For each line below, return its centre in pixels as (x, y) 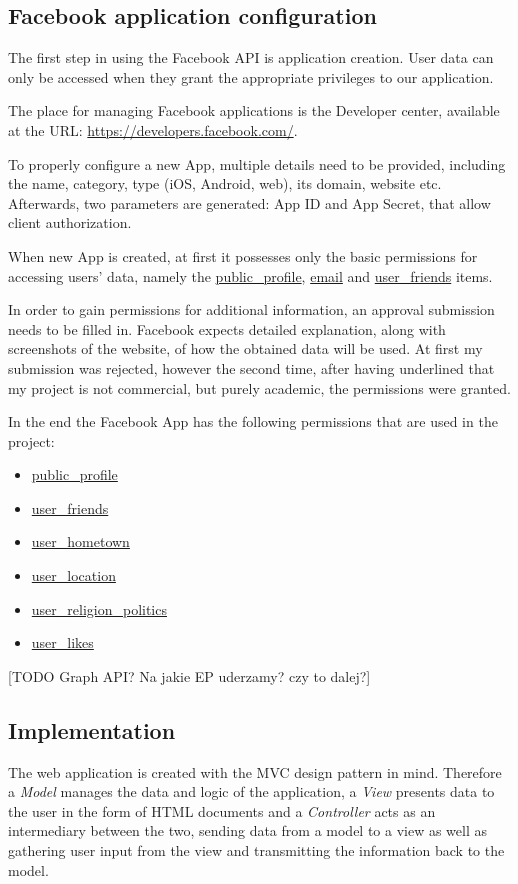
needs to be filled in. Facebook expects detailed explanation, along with (227, 328)
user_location (73, 575)
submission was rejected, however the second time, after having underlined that (251, 367)
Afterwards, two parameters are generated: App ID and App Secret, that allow (249, 202)
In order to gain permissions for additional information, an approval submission (251, 309)
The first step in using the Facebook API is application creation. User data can (251, 57)
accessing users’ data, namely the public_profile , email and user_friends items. (250, 275)
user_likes (62, 642)
